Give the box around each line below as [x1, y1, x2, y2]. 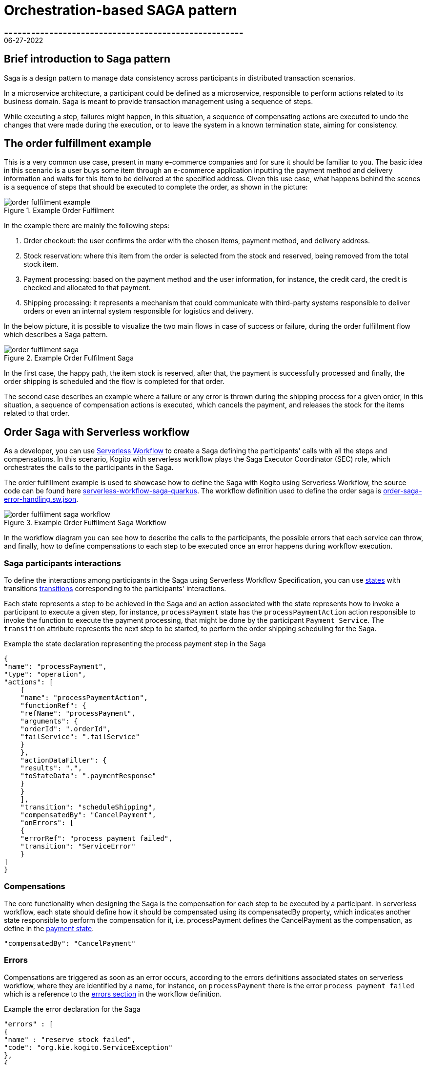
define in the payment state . [4, 924, 94, 933]
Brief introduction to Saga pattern [4, 53, 171, 65]
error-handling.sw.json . [4, 495, 79, 504]
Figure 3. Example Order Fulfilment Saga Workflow [4, 518, 166, 527]
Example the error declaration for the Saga [4, 1004, 141, 1013]
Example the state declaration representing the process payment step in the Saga [4, 639, 266, 648]
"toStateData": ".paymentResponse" [20, 772, 156, 780]
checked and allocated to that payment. [23, 283, 151, 292]
